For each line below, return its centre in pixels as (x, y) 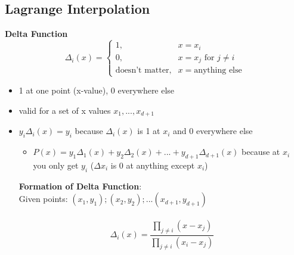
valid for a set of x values (65, 110)
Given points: (43, 199)
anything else (218, 71)
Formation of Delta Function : (80, 186)
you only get (56, 165)
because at (261, 152)
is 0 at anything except (153, 165)
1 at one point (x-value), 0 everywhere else (97, 90)
